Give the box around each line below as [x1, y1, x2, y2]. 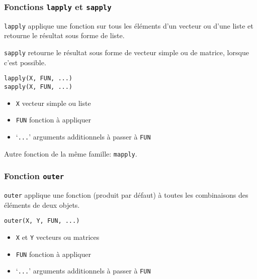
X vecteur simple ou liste [16, 97, 91, 108]
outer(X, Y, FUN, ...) [4, 217, 80, 225]
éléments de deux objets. [4, 199, 80, 210]
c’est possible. [4, 57, 46, 67]
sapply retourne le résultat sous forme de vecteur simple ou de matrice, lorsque [4, 47, 249, 58]
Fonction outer [4, 170, 64, 182]
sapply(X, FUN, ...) [4, 83, 73, 90]
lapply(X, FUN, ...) [4, 75, 73, 82]
